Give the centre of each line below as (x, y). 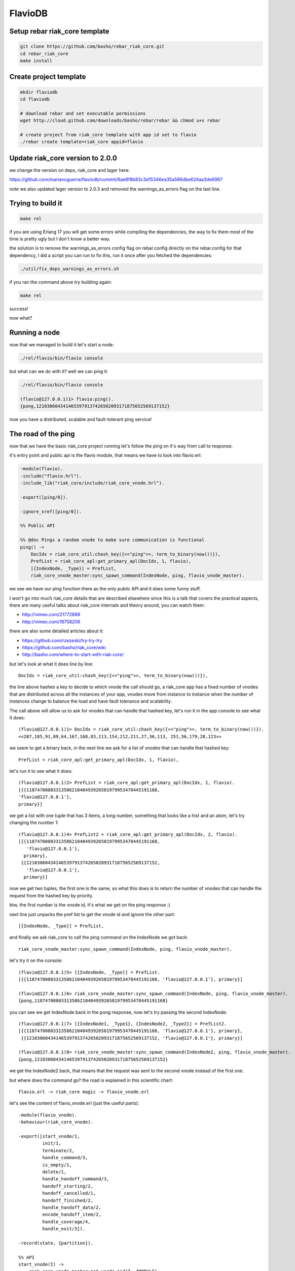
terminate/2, (59, 1151)
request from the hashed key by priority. (51, 895)
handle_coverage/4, (66, 1222)
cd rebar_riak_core (44, 54)
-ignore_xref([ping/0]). (51, 511)
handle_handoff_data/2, (72, 1207)
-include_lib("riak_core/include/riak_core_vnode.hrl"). (92, 483)
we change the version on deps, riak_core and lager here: (69, 170)
